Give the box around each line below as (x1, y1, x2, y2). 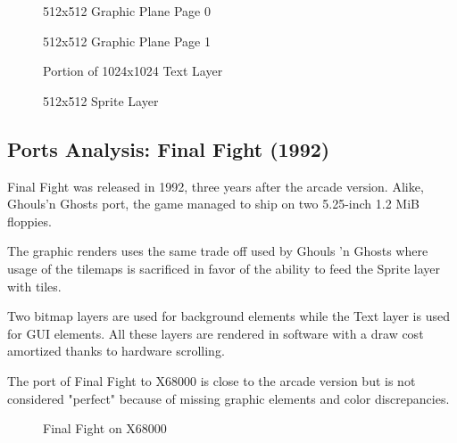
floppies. (7, 211, 52, 230)
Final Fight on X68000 (43, 419, 167, 438)
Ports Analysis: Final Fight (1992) (7, 135, 330, 162)
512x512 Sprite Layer (43, 91, 159, 110)
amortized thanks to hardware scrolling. (7, 341, 225, 360)
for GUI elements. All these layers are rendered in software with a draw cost (7, 324, 424, 342)
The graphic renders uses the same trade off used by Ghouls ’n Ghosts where (7, 242, 428, 260)
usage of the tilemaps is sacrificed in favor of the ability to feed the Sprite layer (7, 258, 441, 277)
